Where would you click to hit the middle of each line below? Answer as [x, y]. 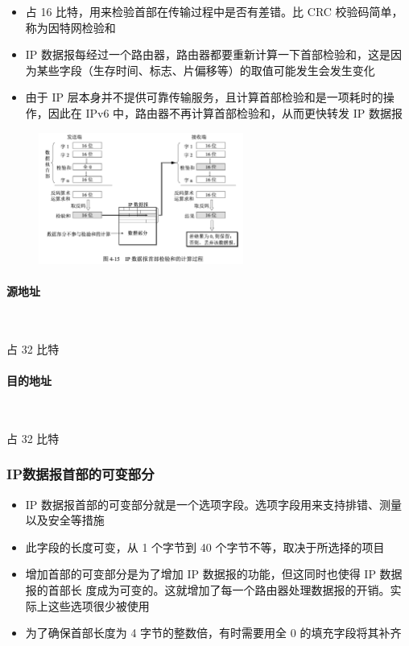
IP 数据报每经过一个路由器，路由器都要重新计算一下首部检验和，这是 [208, 54]
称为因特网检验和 [70, 27]
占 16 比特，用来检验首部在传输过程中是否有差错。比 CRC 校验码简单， [214, 11]
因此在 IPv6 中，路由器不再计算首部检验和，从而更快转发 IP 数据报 [225, 112]
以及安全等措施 [65, 520]
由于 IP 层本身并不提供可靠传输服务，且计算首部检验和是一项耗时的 [204, 97]
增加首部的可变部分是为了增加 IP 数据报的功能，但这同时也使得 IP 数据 [214, 574]
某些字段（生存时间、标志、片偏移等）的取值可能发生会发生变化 [206, 70]
